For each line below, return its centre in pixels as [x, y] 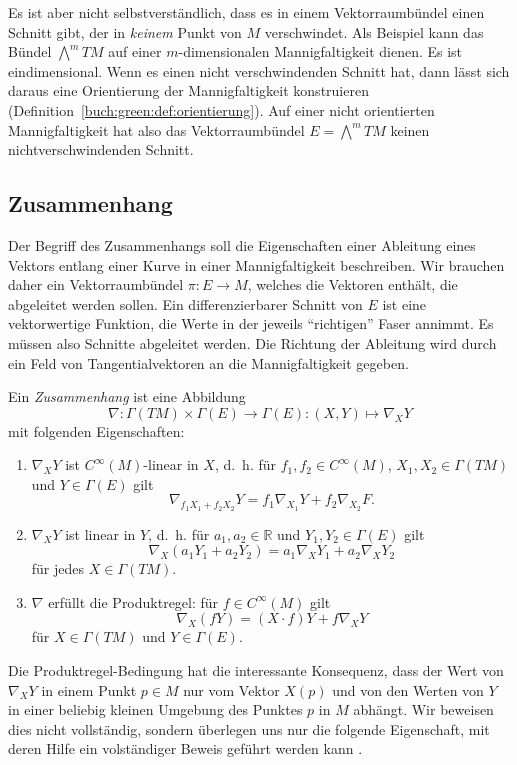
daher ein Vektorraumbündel [96, 284]
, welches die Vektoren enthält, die [352, 284]
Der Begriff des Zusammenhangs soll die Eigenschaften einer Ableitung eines [242, 244]
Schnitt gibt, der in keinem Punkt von [125, 31]
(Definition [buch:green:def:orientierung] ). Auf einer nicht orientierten [221, 109]
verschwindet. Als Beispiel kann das [374, 31]
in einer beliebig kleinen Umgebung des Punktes [155, 709]
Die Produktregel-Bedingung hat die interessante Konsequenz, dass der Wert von [256, 670]
